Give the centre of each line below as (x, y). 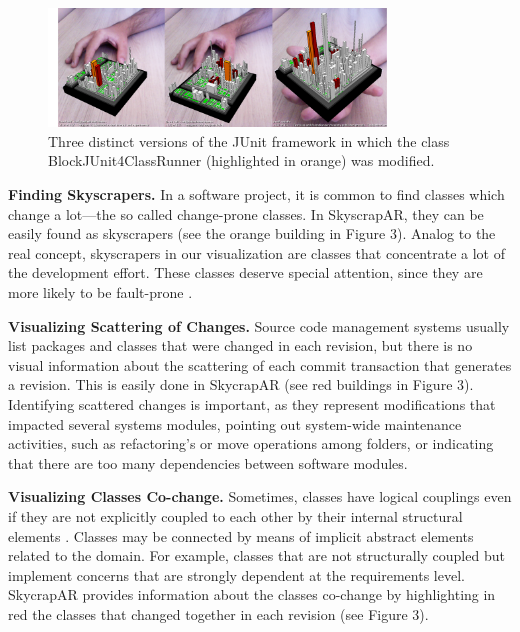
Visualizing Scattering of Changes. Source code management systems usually (259, 325)
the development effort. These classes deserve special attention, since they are (245, 272)
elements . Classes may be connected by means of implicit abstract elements (241, 535)
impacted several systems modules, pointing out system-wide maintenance (235, 423)
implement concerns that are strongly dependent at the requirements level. (236, 574)
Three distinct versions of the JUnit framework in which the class (249, 140)
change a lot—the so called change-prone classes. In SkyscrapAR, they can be (246, 213)
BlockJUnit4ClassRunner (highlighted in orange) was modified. (241, 160)
